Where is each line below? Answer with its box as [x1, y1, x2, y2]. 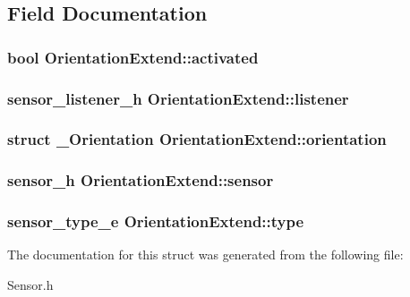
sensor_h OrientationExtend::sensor [7, 169, 274, 191]
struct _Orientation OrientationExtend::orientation [7, 128, 387, 150]
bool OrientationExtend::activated [7, 46, 259, 68]
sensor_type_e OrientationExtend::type [7, 210, 304, 233]
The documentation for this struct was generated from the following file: [7, 245, 404, 264]
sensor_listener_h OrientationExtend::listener [7, 87, 349, 109]
